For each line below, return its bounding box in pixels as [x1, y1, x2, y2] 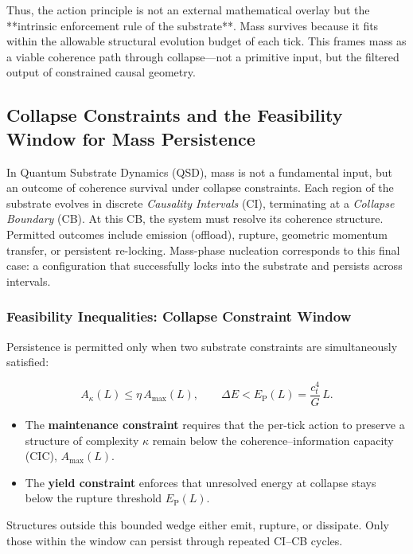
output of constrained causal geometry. [6, 64, 196, 80]
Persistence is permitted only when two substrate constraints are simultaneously [6, 337, 398, 354]
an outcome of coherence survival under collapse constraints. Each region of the [6, 179, 394, 196]
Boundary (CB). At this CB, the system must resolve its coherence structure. [6, 210, 384, 227]
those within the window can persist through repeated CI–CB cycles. [6, 532, 343, 548]
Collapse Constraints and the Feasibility [6, 103, 343, 127]
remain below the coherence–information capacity [152, 431, 394, 448]
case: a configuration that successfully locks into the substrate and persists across [6, 257, 403, 274]
